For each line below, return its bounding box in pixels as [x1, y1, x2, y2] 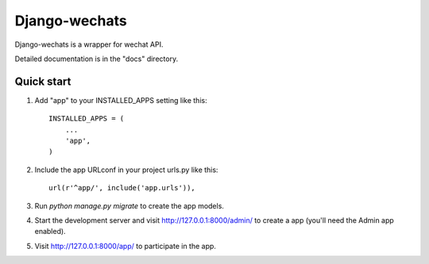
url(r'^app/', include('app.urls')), [48, 183, 196, 193]
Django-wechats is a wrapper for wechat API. [14, 40, 164, 49]
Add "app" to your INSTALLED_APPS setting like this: [34, 95, 207, 105]
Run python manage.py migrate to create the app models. [34, 201, 224, 210]
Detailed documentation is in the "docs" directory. [14, 54, 179, 63]
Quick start [14, 75, 71, 88]
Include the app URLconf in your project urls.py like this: [34, 165, 218, 174]
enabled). [34, 227, 67, 236]
